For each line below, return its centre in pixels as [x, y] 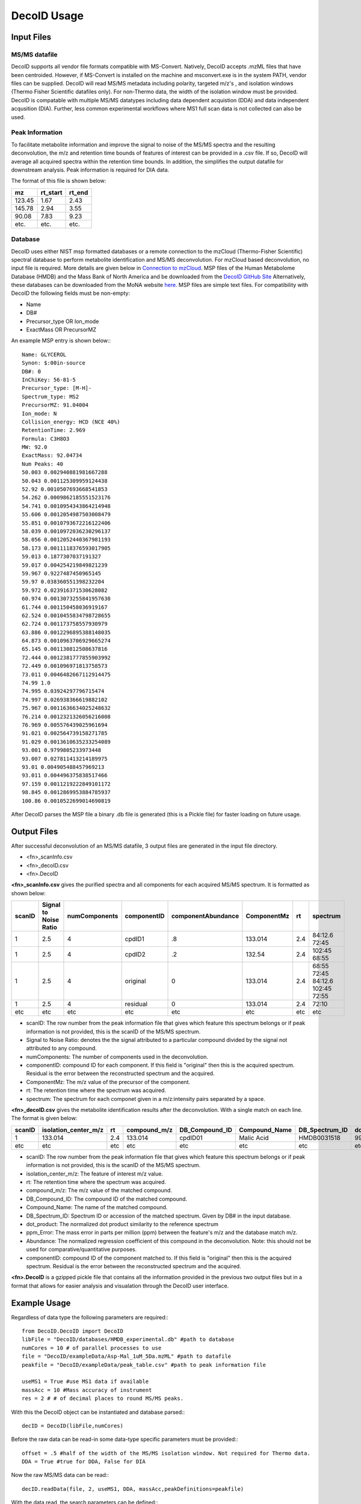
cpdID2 [135, 955]
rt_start [51, 193]
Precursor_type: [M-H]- [57, 388]
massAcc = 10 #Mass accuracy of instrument [87, 1390]
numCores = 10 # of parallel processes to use [92, 1348]
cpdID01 [191, 1138]
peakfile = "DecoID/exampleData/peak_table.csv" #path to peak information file [144, 1365]
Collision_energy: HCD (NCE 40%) [71, 422]
